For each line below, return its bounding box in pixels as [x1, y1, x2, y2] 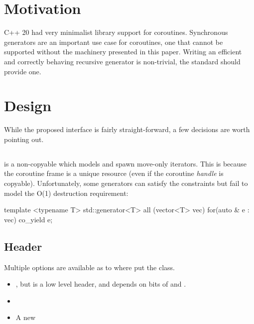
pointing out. [4, 134, 44, 144]
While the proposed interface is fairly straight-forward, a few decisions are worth [4, 124, 250, 135]
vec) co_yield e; [4, 214, 53, 224]
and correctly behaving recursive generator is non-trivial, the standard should [4, 56, 241, 66]
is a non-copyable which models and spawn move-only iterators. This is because [4, 158, 247, 168]
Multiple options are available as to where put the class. [4, 262, 175, 272]
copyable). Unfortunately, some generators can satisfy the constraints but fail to [4, 177, 248, 188]
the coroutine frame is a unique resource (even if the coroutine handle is [4, 168, 224, 178]
